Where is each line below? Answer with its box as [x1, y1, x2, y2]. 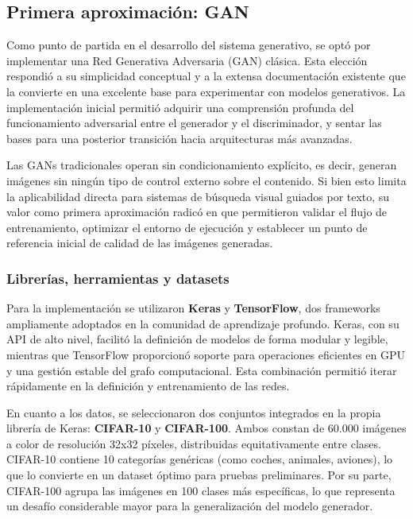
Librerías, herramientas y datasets [6, 268, 230, 288]
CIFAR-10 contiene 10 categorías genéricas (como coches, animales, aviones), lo [6, 451, 393, 467]
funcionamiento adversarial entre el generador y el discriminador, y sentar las [6, 114, 382, 131]
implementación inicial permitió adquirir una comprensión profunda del [6, 99, 354, 115]
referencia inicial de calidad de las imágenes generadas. [6, 234, 273, 251]
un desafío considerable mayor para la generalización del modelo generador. [6, 498, 373, 514]
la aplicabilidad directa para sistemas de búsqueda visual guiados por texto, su [6, 188, 390, 204]
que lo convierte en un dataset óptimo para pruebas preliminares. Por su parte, [6, 467, 392, 483]
